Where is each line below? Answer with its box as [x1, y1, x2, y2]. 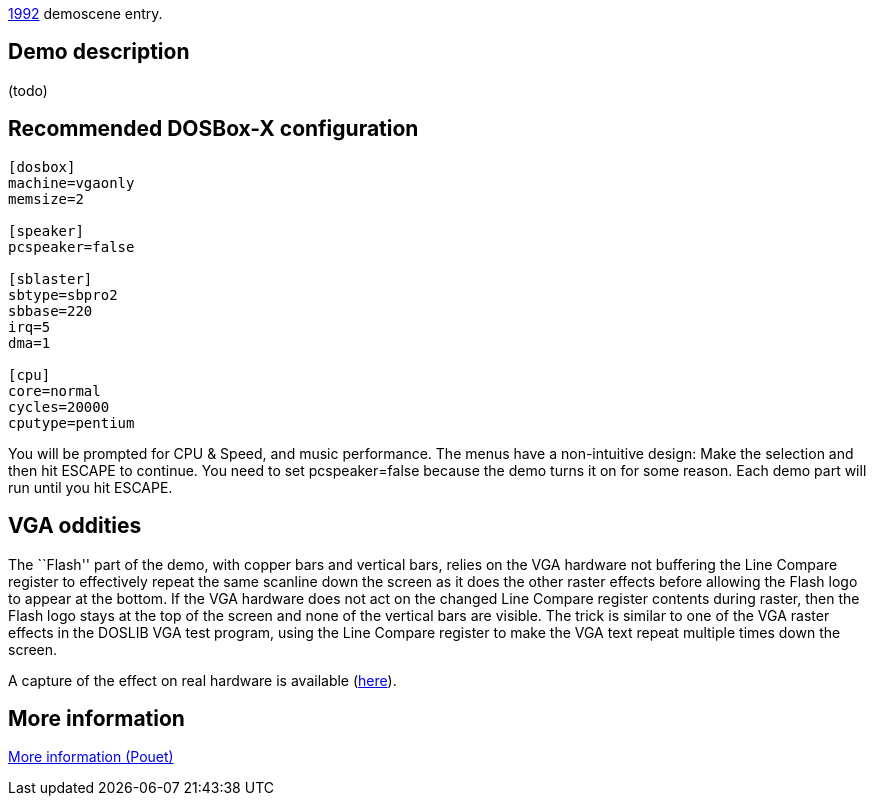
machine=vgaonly [8, 174, 135, 191]
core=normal [8, 382, 101, 399]
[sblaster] [8, 270, 93, 287]
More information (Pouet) [8, 748, 174, 766]
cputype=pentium [8, 414, 135, 431]
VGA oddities [8, 513, 142, 539]
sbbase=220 [8, 302, 93, 319]
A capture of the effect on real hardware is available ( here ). [8, 671, 397, 689]
